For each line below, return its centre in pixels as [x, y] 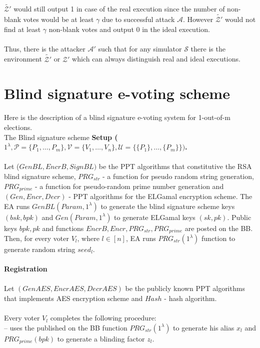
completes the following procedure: [103, 318]
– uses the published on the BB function [66, 327]
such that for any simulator [140, 48]
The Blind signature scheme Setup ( [61, 137]
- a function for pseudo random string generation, [178, 176]
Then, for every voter [37, 238]
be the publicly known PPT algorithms [185, 288]
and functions [63, 228]
